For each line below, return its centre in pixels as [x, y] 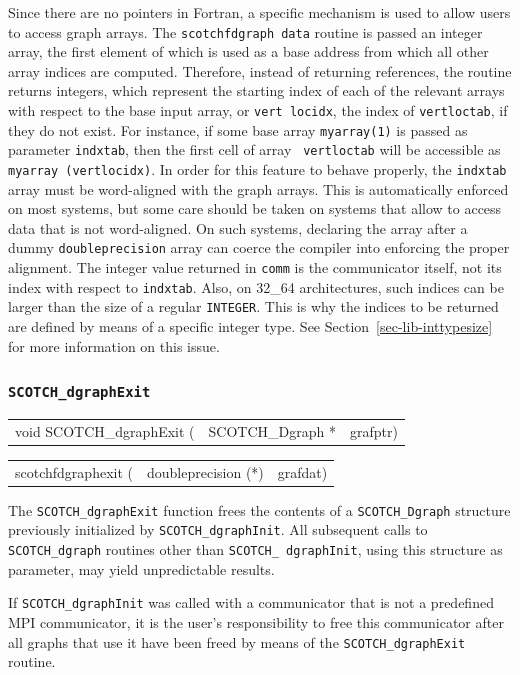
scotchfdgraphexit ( [74, 471]
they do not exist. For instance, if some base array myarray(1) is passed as [238, 129]
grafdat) [302, 471]
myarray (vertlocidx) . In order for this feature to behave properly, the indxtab [257, 169]
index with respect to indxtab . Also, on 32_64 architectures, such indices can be [256, 286]
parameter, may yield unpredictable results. [141, 568]
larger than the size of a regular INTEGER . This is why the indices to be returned [253, 306]
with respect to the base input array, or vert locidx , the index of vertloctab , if [258, 110]
